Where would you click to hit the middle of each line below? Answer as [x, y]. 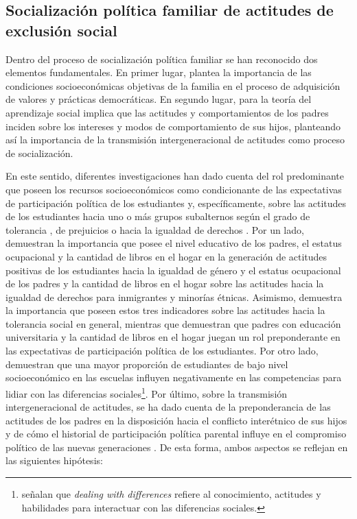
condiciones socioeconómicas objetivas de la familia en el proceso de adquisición [173, 85]
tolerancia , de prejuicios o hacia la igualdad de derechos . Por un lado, [155, 229]
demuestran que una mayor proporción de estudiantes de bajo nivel [147, 364]
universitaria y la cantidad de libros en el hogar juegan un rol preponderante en [173, 337]
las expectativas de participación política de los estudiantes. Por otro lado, [162, 351]
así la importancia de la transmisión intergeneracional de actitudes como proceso [175, 140]
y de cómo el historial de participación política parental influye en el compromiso [176, 434]
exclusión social [61, 30]
